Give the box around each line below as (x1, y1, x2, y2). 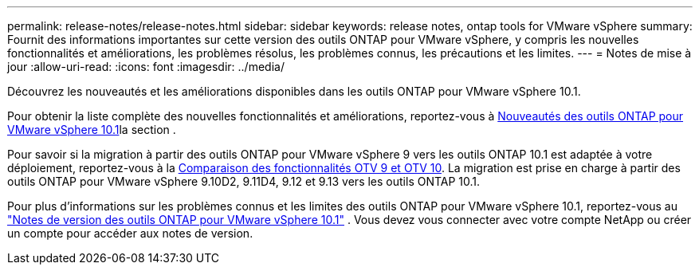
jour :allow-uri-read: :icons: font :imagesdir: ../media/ (7, 60, 285, 73)
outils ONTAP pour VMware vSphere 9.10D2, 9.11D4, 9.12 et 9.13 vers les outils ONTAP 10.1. (7, 175, 481, 188)
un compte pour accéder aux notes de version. (7, 226, 253, 240)
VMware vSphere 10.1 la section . (7, 123, 176, 136)
